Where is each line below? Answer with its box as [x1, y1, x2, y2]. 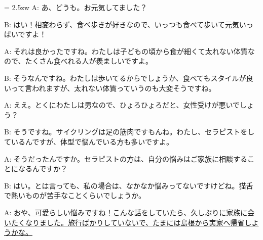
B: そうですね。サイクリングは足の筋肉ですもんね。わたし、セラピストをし [4, 126, 255, 137]
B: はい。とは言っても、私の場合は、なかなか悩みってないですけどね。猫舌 [4, 180, 253, 190]
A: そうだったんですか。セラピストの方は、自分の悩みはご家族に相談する [4, 153, 248, 164]
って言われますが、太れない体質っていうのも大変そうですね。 [11, 82, 216, 93]
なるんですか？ [18, 163, 68, 174]
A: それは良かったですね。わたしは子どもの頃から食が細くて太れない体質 [4, 45, 248, 56]
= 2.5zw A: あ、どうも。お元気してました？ [4, 2, 147, 12]
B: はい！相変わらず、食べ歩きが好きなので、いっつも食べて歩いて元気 [4, 19, 239, 29]
